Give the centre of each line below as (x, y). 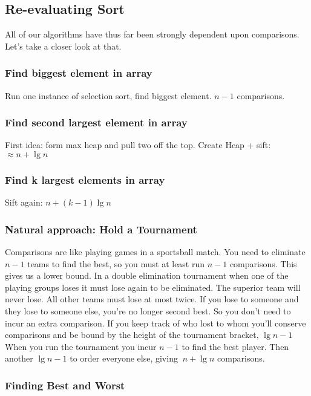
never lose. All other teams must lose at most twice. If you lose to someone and (152, 299)
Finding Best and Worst (65, 385)
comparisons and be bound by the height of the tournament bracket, (132, 335)
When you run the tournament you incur (81, 346)
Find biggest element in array (79, 73)
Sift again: (24, 202)
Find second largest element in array (96, 122)
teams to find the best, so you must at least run (116, 263)
